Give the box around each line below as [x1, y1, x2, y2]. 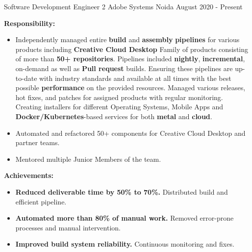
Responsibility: [4, 18, 55, 28]
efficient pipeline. [15, 196, 67, 206]
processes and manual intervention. [15, 222, 121, 232]
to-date [15, 73, 37, 83]
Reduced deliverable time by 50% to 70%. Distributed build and [15, 186, 228, 197]
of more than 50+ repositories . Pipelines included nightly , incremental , [15, 53, 245, 64]
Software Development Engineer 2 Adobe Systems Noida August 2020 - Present [4, 1, 243, 11]
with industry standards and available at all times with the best [39, 73, 231, 83]
